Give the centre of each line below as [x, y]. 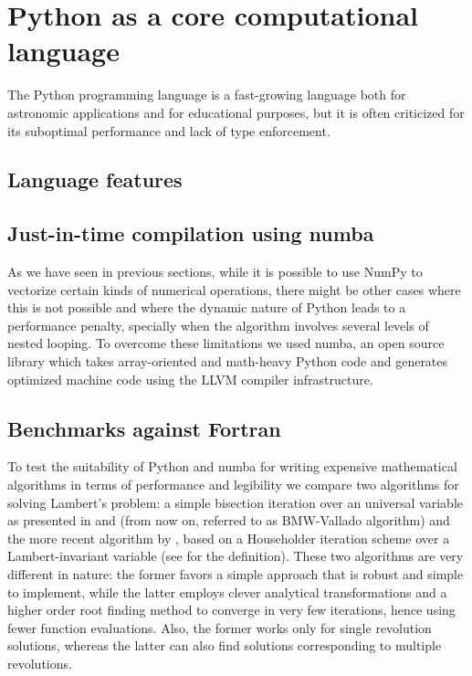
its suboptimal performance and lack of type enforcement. [169, 130]
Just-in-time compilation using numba [191, 233]
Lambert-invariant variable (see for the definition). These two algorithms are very [236, 556]
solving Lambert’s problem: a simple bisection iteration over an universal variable [235, 502]
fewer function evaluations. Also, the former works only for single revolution [220, 627]
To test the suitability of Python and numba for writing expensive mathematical [232, 466]
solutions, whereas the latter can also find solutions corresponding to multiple [225, 645]
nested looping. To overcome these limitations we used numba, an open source [226, 343]
